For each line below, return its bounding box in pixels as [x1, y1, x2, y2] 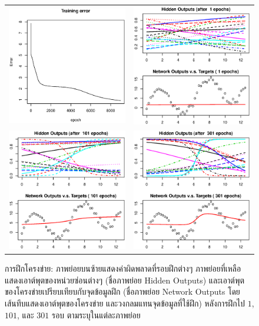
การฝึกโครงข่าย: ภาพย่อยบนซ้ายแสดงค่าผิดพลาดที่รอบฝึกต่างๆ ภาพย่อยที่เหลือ [5, 262, 241, 275]
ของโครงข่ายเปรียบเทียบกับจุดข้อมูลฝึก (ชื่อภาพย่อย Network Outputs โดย [5, 285, 240, 298]
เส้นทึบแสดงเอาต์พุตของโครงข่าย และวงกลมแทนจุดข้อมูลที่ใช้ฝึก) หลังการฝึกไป [5, 296, 245, 309]
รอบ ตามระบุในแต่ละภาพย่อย [51, 308, 141, 321]
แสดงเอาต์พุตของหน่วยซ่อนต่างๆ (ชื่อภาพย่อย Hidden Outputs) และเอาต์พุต [5, 273, 244, 286]
